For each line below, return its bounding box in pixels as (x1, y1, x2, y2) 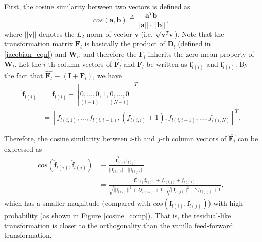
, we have (93, 70, 122, 81)
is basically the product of (84, 38, 165, 49)
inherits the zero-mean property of (148, 48, 254, 59)
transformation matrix (4, 38, 73, 49)
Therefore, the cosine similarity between (4, 133, 128, 144)
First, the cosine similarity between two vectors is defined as (4, 1, 190, 11)
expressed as (4, 143, 42, 154)
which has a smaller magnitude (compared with (4, 198, 151, 208)
